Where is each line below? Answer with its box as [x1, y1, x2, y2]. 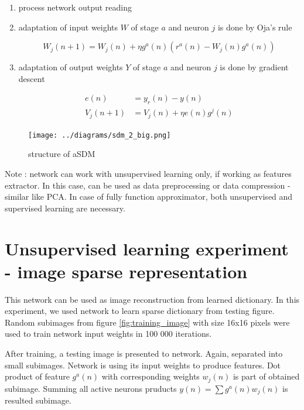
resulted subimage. [5, 394, 71, 406]
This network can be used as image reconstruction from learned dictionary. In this [5, 293, 300, 305]
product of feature [5, 370, 70, 382]
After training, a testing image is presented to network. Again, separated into [5, 347, 283, 360]
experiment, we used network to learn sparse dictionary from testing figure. [5, 305, 275, 317]
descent [18, 72, 45, 84]
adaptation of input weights [18, 20, 118, 33]
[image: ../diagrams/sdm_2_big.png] [28, 131, 171, 139]
